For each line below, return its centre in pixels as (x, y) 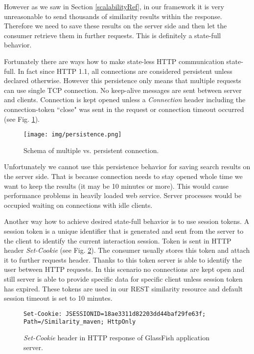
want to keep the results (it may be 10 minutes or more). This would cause (116, 186)
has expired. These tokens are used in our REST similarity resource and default (123, 288)
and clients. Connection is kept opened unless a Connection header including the (125, 100)
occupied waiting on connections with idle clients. (78, 205)
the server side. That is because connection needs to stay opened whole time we (123, 176)
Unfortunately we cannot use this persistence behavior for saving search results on (127, 166)
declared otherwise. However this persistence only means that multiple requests (123, 80)
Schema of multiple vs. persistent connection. (91, 150)
